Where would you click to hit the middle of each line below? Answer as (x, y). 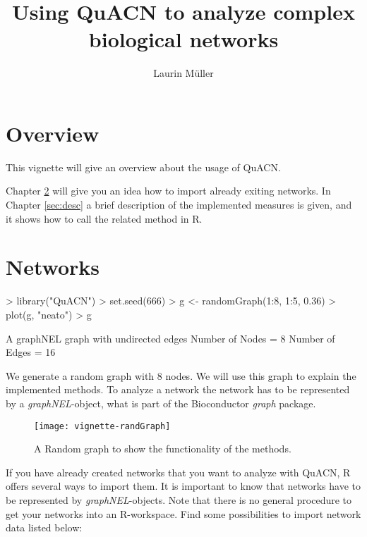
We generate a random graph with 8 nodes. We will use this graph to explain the (181, 375)
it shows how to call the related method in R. (104, 218)
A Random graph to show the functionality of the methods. (163, 449)
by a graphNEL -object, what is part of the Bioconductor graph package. (161, 403)
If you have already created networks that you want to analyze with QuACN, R (178, 472)
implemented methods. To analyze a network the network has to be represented (178, 389)
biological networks (183, 39)
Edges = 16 (31, 352)
